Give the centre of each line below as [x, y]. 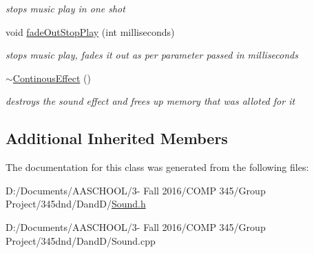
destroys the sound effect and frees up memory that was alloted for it [150, 101]
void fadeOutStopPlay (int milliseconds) [90, 31]
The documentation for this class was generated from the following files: [157, 167]
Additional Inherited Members [117, 138]
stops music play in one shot [65, 8]
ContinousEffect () [52, 78]
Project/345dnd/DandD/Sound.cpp [81, 240]
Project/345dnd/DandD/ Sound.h [76, 204]
